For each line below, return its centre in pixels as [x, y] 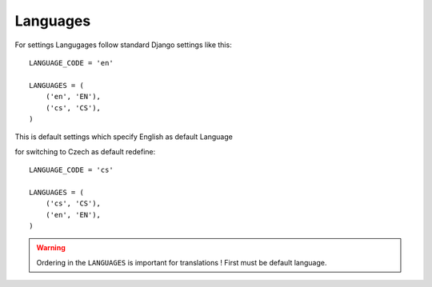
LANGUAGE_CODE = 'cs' [71, 170]
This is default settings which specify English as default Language [124, 137]
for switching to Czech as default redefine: [85, 151]
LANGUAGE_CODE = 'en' [71, 63]
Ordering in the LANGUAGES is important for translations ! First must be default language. [182, 262]
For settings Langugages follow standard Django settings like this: [123, 45]
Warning [51, 248]
